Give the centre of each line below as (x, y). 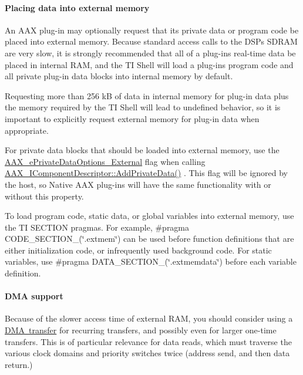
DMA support (34, 296)
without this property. (44, 196)
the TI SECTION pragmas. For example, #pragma (97, 227)
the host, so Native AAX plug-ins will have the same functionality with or (138, 184)
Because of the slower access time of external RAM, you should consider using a (149, 318)
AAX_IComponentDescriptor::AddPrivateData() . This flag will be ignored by (146, 173)
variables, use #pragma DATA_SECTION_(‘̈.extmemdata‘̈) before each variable (151, 261)
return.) (19, 364)
